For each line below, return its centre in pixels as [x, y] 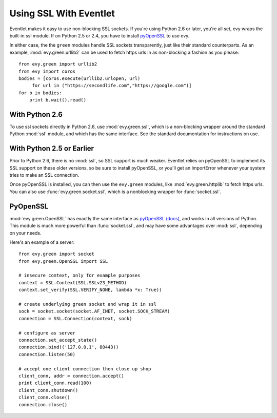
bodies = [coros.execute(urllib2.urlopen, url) [80, 78]
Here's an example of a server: [42, 242]
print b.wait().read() [58, 100]
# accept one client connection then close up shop [85, 369]
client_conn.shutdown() [48, 390]
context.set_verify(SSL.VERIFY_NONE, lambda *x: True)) [90, 290]
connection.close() [43, 404]
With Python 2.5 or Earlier [52, 149]
